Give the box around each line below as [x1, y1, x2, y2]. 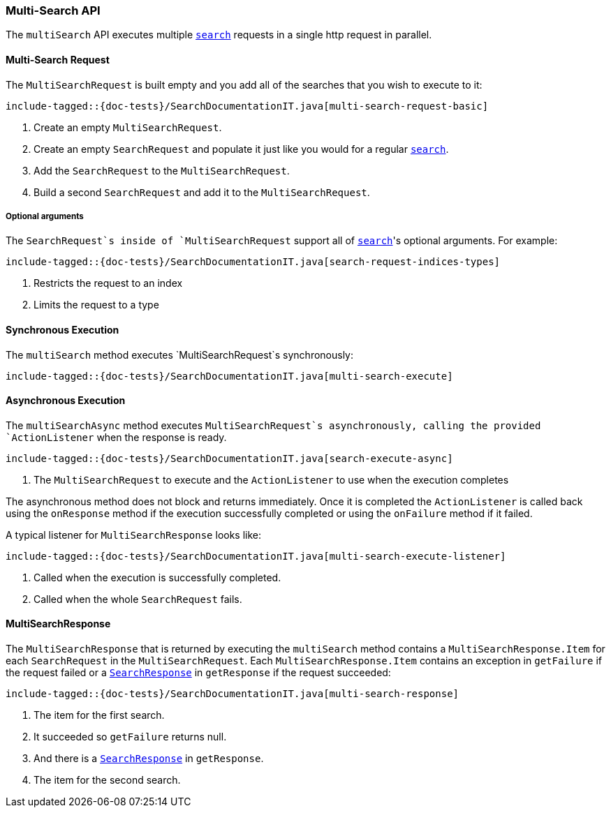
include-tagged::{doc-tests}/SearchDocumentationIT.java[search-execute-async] [6, 452, 453, 464]
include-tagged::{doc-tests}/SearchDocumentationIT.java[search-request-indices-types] [6, 256, 501, 268]
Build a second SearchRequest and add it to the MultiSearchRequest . [34, 186, 370, 198]
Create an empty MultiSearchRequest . [34, 121, 222, 133]
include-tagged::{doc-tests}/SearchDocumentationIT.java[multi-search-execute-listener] [6, 550, 506, 562]
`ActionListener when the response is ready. [6, 431, 227, 443]
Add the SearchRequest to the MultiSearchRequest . [34, 164, 290, 177]
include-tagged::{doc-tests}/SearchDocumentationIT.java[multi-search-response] [6, 688, 459, 700]
